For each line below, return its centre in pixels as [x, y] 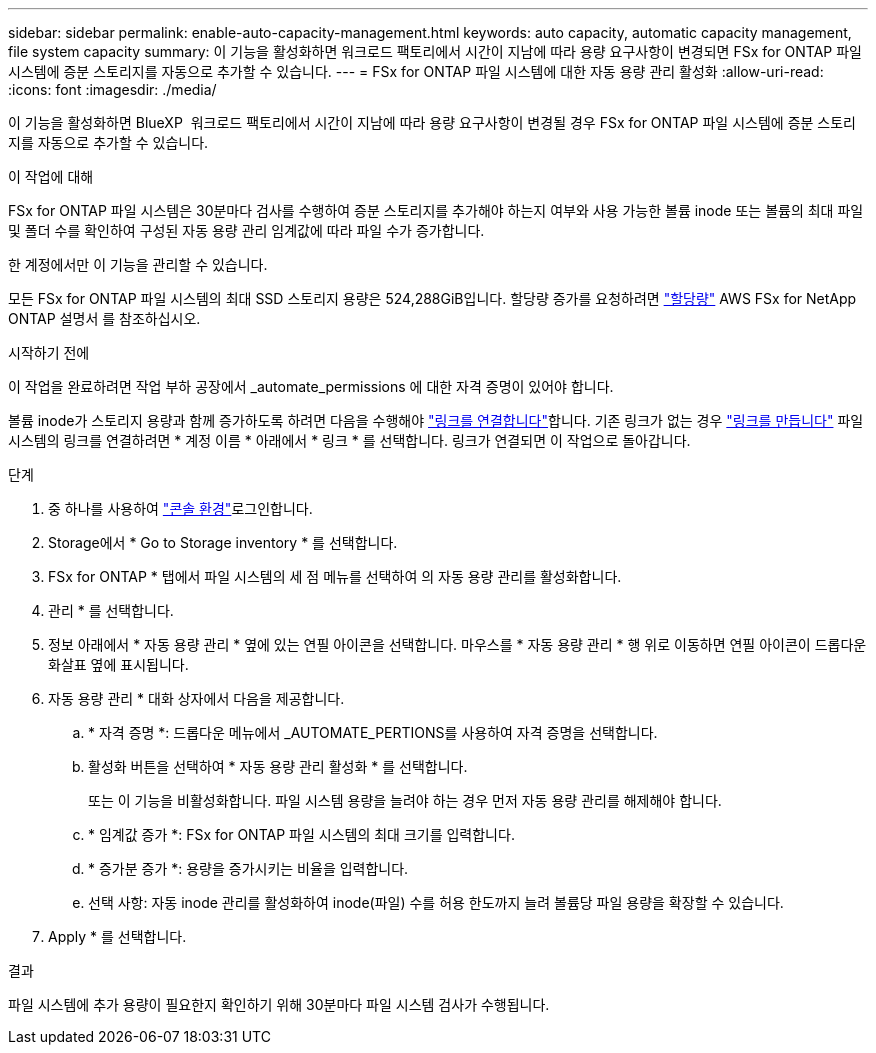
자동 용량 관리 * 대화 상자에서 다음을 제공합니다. [196, 698]
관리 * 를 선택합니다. [111, 610]
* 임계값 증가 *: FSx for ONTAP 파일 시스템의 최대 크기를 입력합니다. [301, 834]
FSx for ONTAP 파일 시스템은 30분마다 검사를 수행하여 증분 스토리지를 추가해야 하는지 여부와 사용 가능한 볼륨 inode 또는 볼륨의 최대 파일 [436, 210]
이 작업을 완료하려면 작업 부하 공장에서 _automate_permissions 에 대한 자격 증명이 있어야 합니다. [311, 386]
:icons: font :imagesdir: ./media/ [112, 89]
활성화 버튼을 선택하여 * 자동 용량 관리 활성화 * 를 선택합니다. [278, 766]
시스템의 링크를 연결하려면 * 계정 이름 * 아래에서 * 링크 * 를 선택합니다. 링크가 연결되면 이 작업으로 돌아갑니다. [349, 440]
